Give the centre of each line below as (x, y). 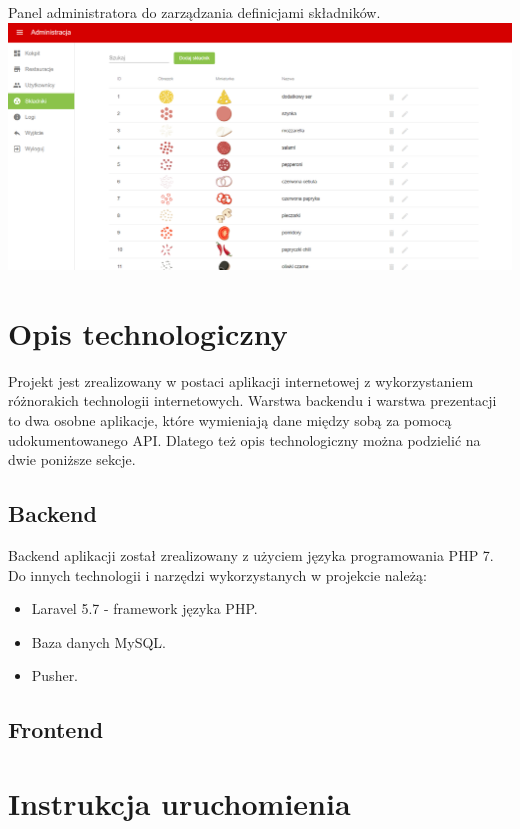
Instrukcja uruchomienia (179, 802)
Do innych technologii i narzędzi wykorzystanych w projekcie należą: (217, 574)
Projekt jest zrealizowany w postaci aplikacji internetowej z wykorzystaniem (241, 380)
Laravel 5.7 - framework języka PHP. (144, 608)
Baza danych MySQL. (98, 641)
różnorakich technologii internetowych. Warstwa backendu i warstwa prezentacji (252, 400)
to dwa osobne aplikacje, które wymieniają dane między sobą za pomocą (230, 420)
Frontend (56, 729)
